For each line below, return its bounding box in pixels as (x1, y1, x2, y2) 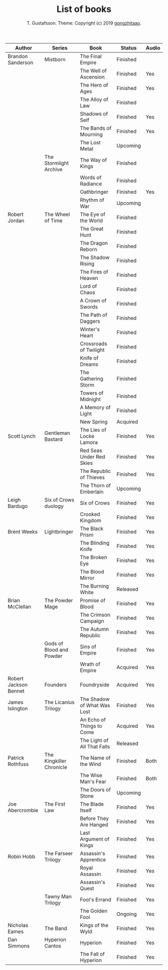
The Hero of (79, 81, 108, 88)
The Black (79, 525, 103, 532)
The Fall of (79, 951, 105, 958)
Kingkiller (44, 757, 66, 764)
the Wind (79, 761, 101, 768)
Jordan (7, 217, 24, 224)
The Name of (79, 754, 111, 761)
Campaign (79, 617, 104, 624)
